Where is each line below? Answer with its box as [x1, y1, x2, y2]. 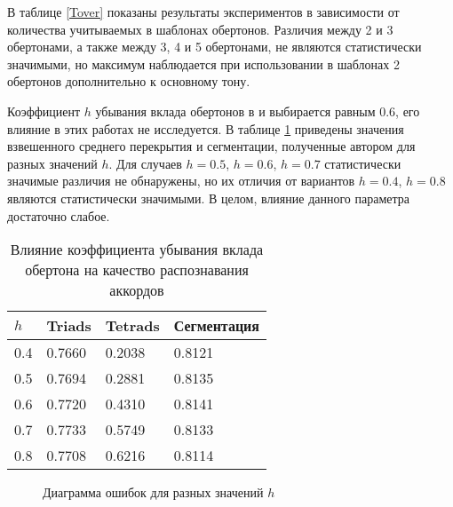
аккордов [109, 280, 164, 301]
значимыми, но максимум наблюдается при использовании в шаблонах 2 [7, 54, 400, 73]
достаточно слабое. [7, 206, 110, 225]
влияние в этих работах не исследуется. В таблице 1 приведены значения [7, 119, 404, 138]
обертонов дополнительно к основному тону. [7, 72, 250, 91]
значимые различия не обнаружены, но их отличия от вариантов [7, 171, 355, 190]
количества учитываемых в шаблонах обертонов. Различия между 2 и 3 [7, 20, 393, 38]
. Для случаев [108, 154, 182, 172]
